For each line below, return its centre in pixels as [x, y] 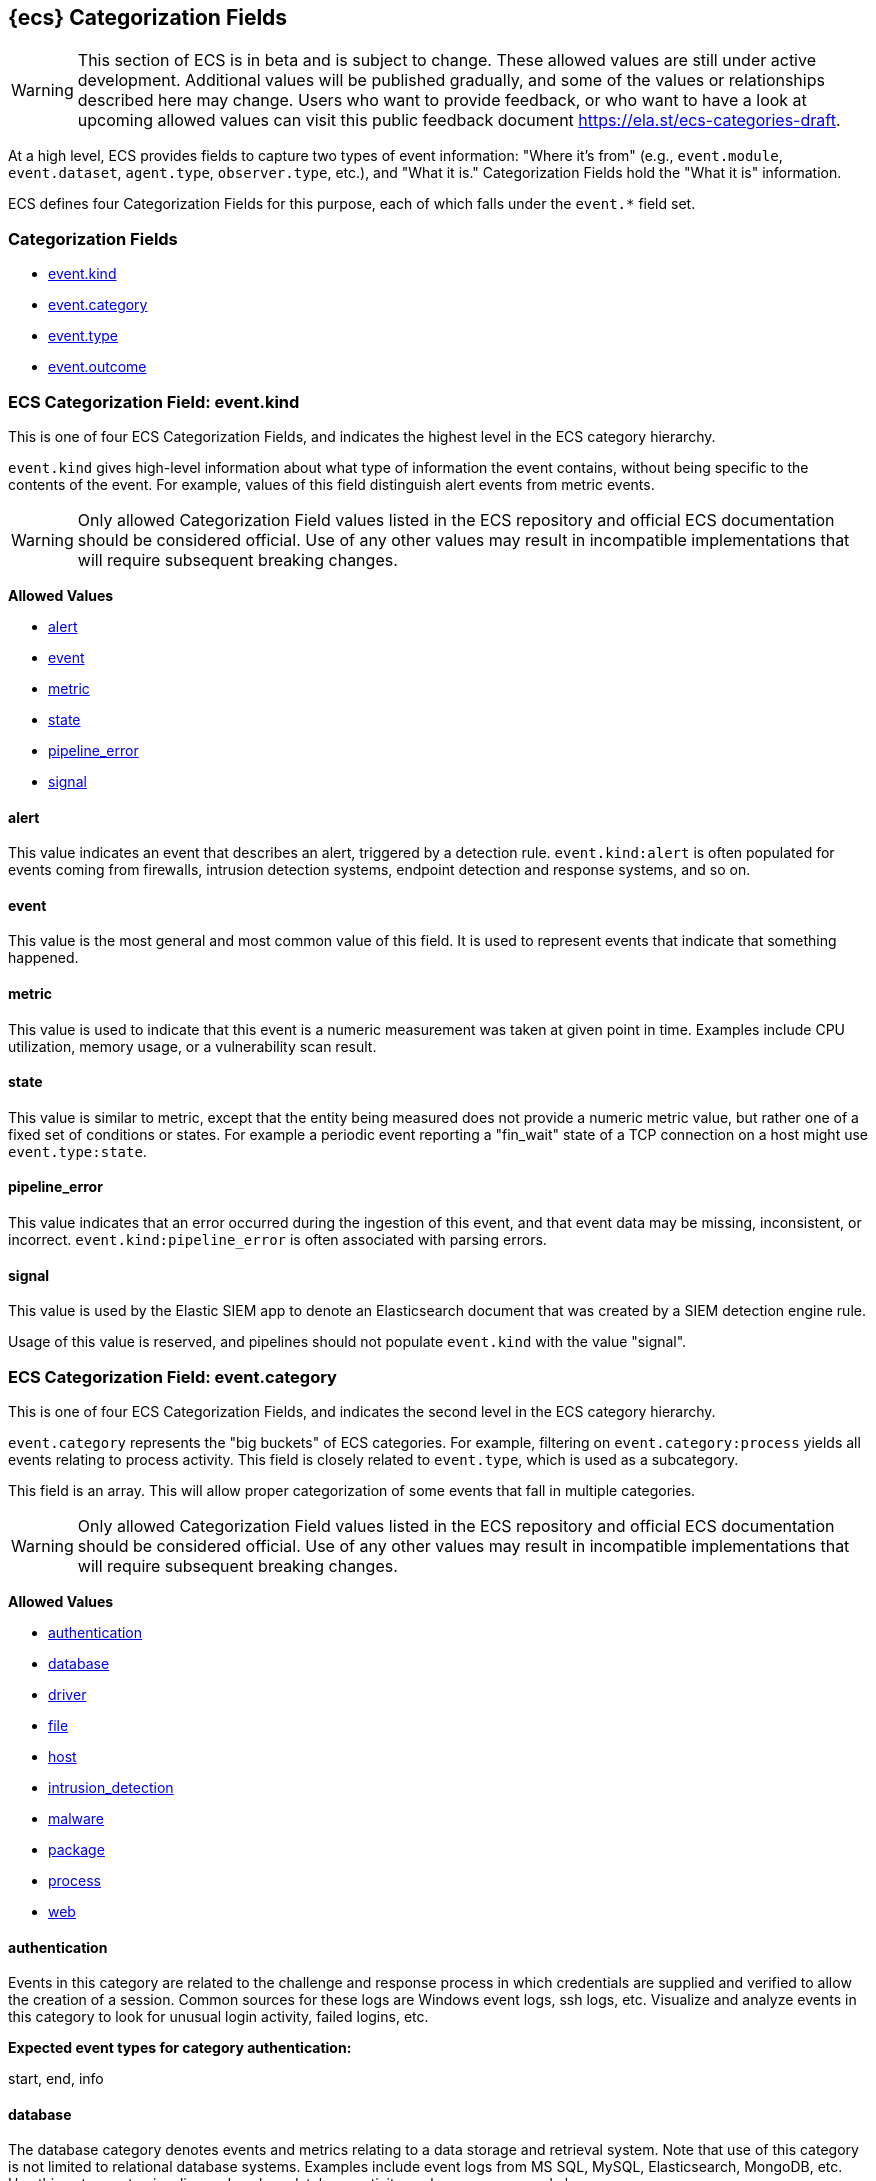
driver [67, 1694]
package [76, 1849]
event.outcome [97, 367]
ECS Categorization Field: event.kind [154, 401]
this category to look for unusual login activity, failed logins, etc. [218, 2017]
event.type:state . [77, 1151]
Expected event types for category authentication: [180, 2048]
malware [76, 1818]
